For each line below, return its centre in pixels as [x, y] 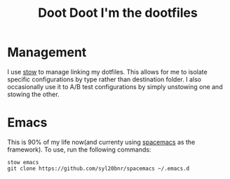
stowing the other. [33, 94]
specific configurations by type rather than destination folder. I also [104, 79]
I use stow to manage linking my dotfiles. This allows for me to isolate [108, 72]
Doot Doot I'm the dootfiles [118, 13]
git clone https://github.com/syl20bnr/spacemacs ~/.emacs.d [99, 168]
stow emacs [23, 162]
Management [47, 52]
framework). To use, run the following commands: [79, 150]
